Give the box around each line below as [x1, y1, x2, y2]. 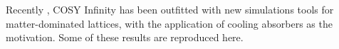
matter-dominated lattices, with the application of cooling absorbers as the [6, 16, 333, 31]
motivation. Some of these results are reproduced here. [6, 30, 244, 45]
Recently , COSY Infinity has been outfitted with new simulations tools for [6, 2, 334, 16]
